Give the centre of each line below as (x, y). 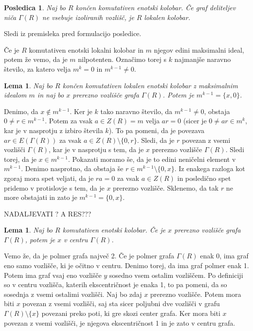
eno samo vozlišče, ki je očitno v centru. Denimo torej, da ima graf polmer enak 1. (126, 265)
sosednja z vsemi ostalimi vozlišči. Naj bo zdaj (73, 294)
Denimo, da (21, 111)
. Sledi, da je (156, 140)
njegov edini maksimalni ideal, (199, 49)
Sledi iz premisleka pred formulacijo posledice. (73, 33)
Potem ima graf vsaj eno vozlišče (53, 275)
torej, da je (20, 159)
